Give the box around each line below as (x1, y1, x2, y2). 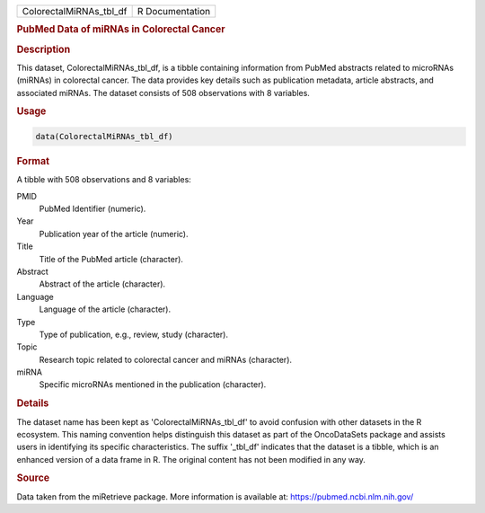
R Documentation (137, 5, 211, 17)
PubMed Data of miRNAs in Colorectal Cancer (16, 23, 225, 36)
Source (16, 472, 50, 484)
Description (16, 43, 71, 56)
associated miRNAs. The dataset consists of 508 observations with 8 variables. (16, 87, 310, 98)
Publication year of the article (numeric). (39, 228, 189, 239)
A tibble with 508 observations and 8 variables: (16, 174, 192, 185)
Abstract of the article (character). (39, 279, 166, 289)
